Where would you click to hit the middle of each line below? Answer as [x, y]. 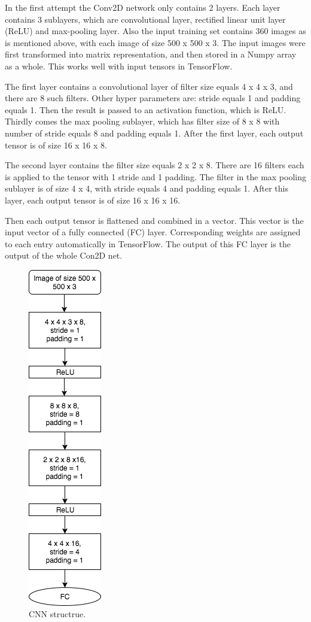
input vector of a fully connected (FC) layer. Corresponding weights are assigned [153, 232]
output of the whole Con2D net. [64, 255]
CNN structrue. [57, 614]
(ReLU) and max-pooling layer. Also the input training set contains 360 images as [155, 31]
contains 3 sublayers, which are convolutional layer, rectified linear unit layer [145, 19]
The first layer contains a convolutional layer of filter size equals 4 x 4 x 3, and [149, 86]
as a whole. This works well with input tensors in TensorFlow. [119, 66]
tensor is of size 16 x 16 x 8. [56, 145]
